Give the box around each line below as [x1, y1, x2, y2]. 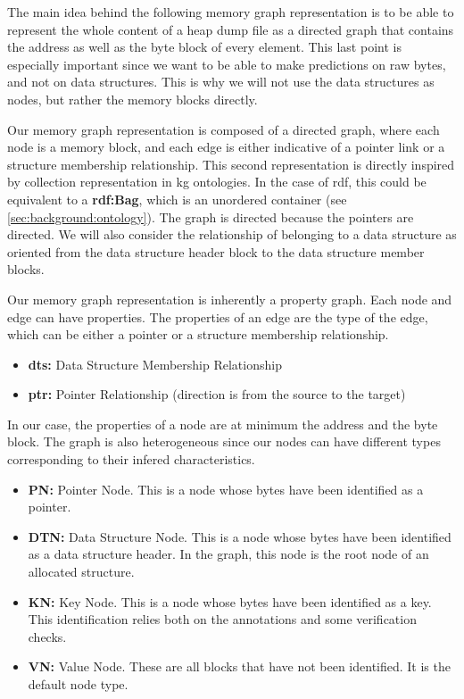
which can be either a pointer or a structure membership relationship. [7, 325, 389, 344]
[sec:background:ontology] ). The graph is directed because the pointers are [7, 207, 414, 226]
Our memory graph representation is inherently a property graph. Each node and [7, 289, 452, 308]
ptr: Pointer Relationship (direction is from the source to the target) [28, 385, 406, 404]
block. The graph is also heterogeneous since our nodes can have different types [7, 432, 441, 451]
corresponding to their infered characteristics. [7, 450, 255, 469]
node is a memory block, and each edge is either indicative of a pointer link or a [7, 137, 445, 156]
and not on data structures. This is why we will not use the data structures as [7, 72, 435, 91]
